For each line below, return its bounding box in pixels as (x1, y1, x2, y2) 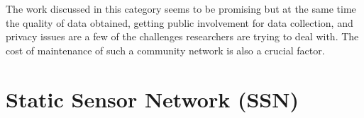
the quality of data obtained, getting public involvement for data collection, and (6, 15, 353, 30)
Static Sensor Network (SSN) (6, 84, 299, 113)
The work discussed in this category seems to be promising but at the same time (6, 1, 356, 16)
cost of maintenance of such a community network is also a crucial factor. (6, 42, 325, 57)
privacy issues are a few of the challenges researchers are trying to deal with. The (6, 29, 359, 44)
